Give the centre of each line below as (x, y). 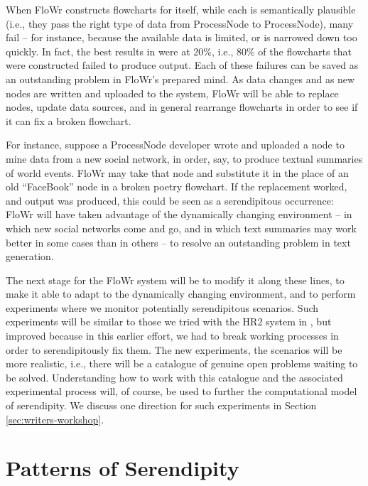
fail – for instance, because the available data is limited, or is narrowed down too (182, 37)
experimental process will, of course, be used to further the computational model (182, 391)
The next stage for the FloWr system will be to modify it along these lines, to (175, 280)
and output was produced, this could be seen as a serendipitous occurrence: (170, 200)
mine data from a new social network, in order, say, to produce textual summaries (184, 158)
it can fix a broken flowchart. (69, 120)
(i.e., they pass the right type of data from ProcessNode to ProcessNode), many (180, 23)
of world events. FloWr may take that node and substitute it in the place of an (177, 172)
